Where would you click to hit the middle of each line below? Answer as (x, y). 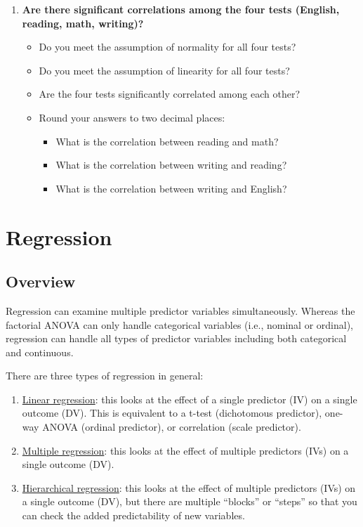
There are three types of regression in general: (105, 376)
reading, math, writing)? (83, 23)
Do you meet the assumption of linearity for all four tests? (164, 70)
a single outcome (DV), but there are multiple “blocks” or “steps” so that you (190, 501)
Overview (41, 281)
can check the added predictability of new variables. (133, 515)
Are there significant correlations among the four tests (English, (181, 9)
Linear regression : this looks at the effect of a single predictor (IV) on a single (190, 399)
